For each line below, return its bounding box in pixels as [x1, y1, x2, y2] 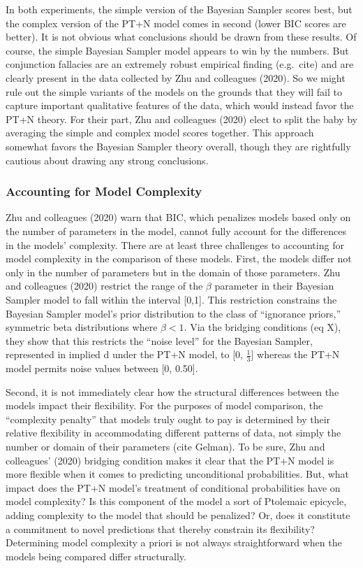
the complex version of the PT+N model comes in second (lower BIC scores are [6, 15, 346, 30]
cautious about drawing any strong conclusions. [6, 152, 209, 167]
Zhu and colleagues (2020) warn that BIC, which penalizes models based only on [6, 210, 351, 225]
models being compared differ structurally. [6, 548, 186, 563]
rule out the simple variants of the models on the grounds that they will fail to [6, 84, 342, 99]
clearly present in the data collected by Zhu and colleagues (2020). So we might [6, 70, 346, 85]
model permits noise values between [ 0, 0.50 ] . [6, 361, 198, 376]
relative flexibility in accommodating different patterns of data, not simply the [6, 425, 341, 440]
